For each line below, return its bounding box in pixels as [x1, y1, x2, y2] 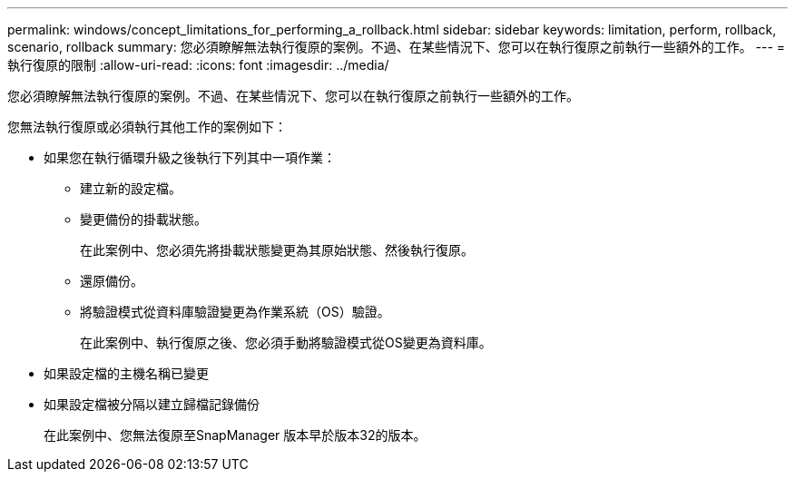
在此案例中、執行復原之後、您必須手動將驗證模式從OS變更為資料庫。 [80, 335, 492, 350]
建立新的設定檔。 [80, 181, 182, 196]
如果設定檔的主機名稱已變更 [44, 366, 209, 381]
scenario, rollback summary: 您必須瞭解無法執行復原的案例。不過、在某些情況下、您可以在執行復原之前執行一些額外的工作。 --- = [7, 39, 786, 54]
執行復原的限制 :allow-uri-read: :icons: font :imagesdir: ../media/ [7, 57, 389, 73]
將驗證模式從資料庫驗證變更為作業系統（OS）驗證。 [80, 304, 390, 319]
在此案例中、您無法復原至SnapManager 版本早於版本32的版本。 [44, 427, 427, 443]
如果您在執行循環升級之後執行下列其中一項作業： [44, 150, 336, 165]
